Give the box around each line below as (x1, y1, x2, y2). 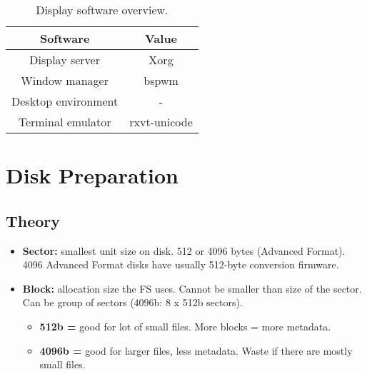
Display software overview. (36, 1, 169, 18)
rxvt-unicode (129, 113, 193, 130)
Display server (29, 51, 100, 68)
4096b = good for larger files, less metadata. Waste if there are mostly (39, 343, 353, 358)
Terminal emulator (18, 113, 111, 130)
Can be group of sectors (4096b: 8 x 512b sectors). (22, 295, 243, 310)
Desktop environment (11, 93, 119, 109)
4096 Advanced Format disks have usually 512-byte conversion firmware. (22, 257, 339, 272)
